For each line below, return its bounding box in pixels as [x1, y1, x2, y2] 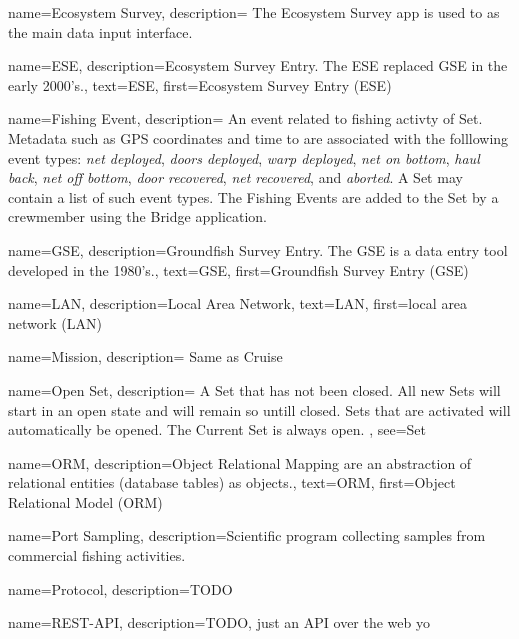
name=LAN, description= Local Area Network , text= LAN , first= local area [8, 293, 468, 314]
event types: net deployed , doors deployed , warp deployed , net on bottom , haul [8, 147, 480, 168]
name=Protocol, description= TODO [8, 578, 233, 599]
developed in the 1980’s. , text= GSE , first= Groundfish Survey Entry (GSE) [8, 259, 469, 280]
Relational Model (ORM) [8, 491, 163, 512]
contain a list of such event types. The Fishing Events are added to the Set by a [8, 186, 499, 207]
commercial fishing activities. [8, 545, 186, 566]
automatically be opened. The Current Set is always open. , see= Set [8, 419, 426, 440]
